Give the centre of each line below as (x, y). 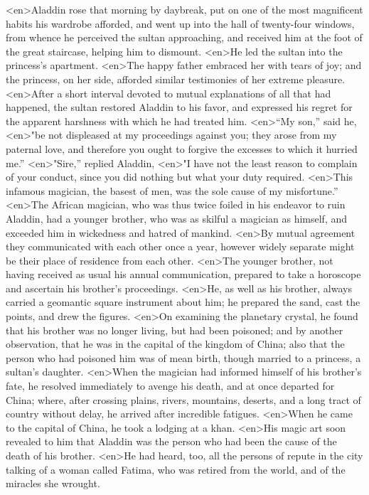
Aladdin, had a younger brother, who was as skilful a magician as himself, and (177, 218)
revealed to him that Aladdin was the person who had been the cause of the (171, 441)
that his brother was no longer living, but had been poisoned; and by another (175, 330)
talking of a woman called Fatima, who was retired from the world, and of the (176, 469)
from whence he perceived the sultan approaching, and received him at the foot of (184, 37)
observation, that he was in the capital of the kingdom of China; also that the (175, 344)
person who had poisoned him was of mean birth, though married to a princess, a (183, 357)
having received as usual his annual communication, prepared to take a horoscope (183, 274)
